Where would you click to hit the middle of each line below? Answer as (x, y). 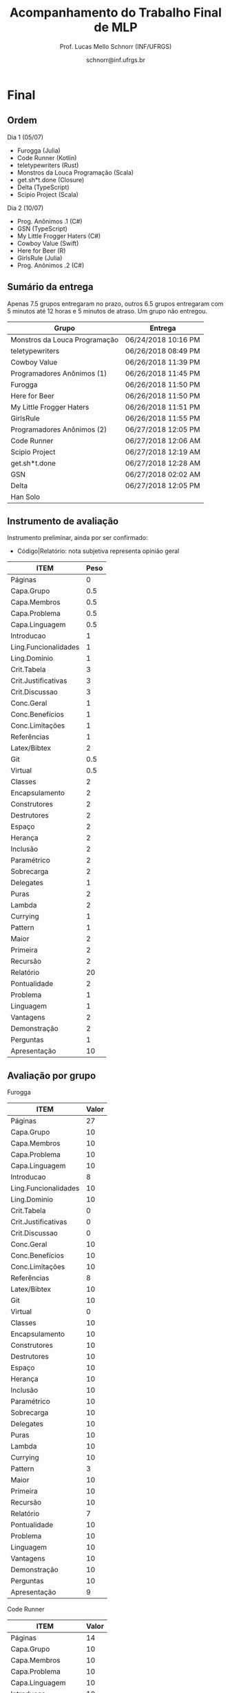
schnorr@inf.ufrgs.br (116, 59)
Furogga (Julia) (39, 151)
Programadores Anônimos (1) (59, 373)
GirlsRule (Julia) (40, 258)
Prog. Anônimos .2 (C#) (51, 265)
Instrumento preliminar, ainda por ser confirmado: (77, 538)
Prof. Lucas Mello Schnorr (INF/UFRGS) (116, 46)
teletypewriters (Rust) (48, 165)
